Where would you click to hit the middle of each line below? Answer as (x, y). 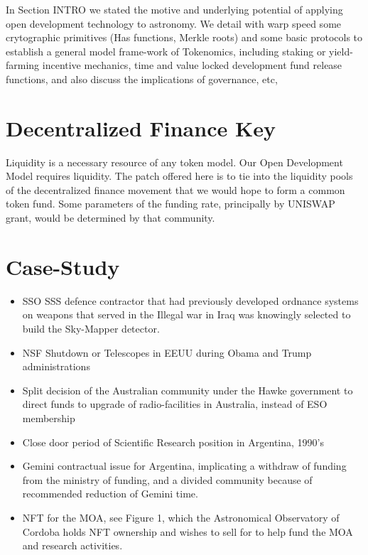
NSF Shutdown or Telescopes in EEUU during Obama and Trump (167, 352)
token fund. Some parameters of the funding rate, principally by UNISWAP (171, 204)
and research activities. (72, 545)
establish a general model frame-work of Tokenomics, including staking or (166, 51)
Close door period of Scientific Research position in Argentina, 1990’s (173, 442)
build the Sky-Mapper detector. (91, 328)
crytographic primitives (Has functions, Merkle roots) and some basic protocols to (184, 37)
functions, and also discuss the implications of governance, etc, (142, 79)
